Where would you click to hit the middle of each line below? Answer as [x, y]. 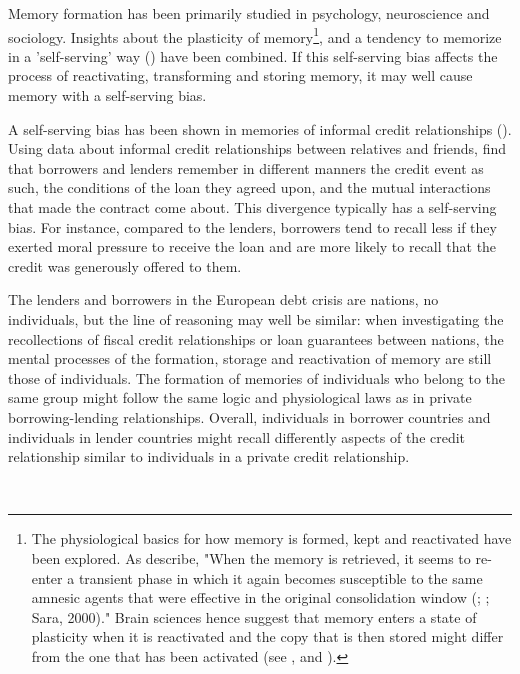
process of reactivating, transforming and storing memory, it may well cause [240, 75]
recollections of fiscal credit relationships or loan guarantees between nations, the [256, 338]
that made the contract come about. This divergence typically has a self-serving [252, 207]
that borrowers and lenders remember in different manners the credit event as [246, 167]
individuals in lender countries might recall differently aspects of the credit [237, 436]
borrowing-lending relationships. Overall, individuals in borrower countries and [249, 416]
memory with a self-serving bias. [107, 95]
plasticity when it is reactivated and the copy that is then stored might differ [267, 636]
